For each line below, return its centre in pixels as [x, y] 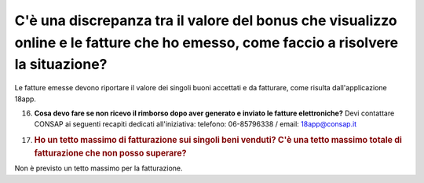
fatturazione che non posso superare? [110, 153]
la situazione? [61, 65]
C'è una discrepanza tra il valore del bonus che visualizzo [206, 20]
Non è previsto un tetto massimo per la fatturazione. [99, 168]
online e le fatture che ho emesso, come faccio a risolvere [207, 42]
